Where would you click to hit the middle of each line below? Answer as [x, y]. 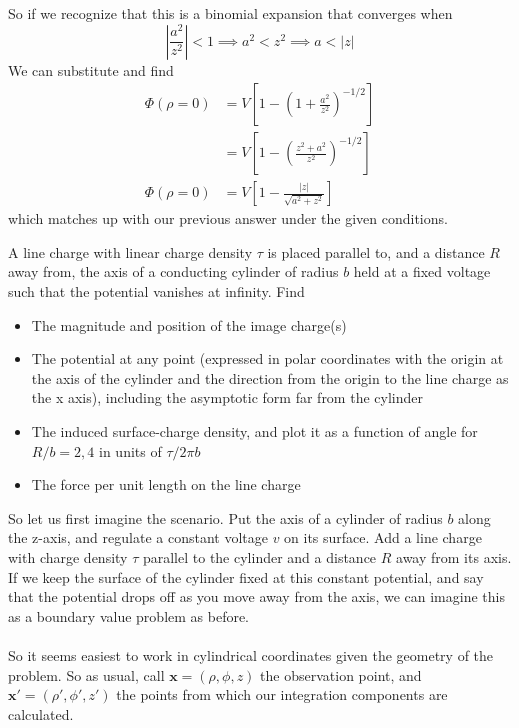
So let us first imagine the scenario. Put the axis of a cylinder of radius [225, 517]
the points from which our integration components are [282, 694]
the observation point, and [341, 674]
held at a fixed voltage [422, 271]
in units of [130, 450]
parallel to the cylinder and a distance [259, 557]
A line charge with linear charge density [130, 251]
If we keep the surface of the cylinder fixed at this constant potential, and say [246, 576]
